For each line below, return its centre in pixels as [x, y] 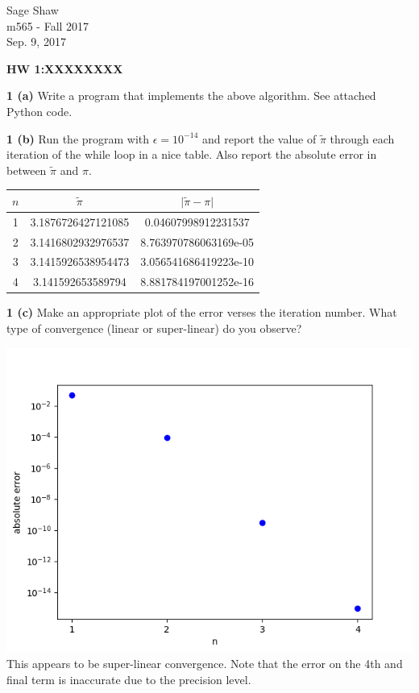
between [27, 170]
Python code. [39, 111]
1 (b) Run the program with [78, 138]
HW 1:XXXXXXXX [65, 68]
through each [362, 138]
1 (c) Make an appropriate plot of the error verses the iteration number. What [202, 312]
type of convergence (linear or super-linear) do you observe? [154, 328]
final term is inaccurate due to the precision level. [129, 679]
